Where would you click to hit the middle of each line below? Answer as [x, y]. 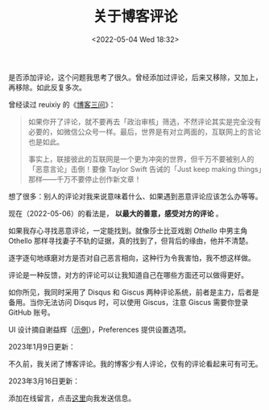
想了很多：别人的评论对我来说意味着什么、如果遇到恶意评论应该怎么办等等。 [135, 196]
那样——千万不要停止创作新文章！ [85, 179]
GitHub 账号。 [31, 312]
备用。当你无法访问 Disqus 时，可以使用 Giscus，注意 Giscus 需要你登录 [128, 302]
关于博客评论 [135, 17]
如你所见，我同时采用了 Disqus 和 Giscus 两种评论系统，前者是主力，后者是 [134, 292]
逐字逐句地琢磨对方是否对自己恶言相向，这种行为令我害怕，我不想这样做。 [132, 257]
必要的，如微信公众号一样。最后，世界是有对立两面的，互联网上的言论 [145, 132]
